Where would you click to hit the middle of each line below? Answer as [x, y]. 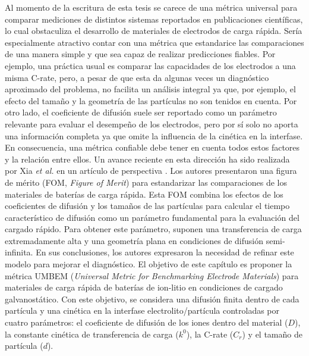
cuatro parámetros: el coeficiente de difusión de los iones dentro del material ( [146, 322]
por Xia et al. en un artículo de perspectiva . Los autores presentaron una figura [151, 171]
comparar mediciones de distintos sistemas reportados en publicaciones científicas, [154, 19]
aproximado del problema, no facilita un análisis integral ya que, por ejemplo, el [150, 89]
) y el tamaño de [272, 334]
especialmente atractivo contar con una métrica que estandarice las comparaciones [154, 42]
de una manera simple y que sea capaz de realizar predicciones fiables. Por [140, 54]
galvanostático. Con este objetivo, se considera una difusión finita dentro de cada [152, 299]
